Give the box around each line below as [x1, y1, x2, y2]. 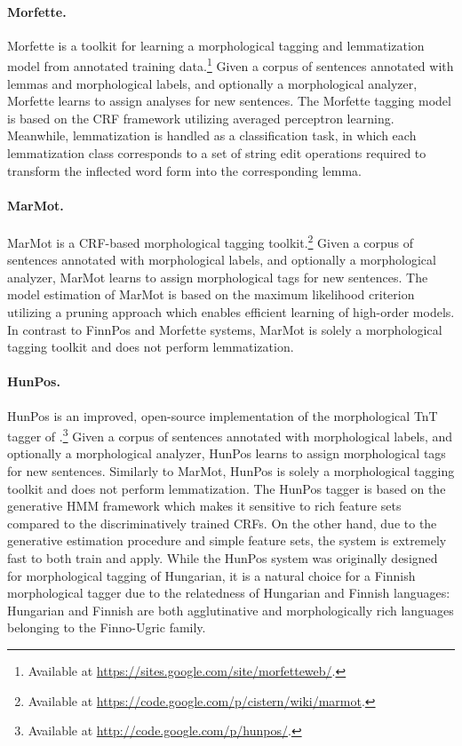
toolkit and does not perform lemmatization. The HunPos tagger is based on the [7, 479, 446, 497]
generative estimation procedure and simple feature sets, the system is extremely [7, 531, 447, 550]
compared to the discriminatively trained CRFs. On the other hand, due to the [7, 513, 437, 532]
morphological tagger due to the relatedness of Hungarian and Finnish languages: [7, 583, 450, 602]
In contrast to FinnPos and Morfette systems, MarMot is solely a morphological [7, 320, 442, 338]
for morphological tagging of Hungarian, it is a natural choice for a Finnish [7, 566, 416, 584]
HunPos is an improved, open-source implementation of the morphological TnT [7, 406, 438, 425]
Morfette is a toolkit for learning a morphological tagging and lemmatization [7, 36, 425, 54]
